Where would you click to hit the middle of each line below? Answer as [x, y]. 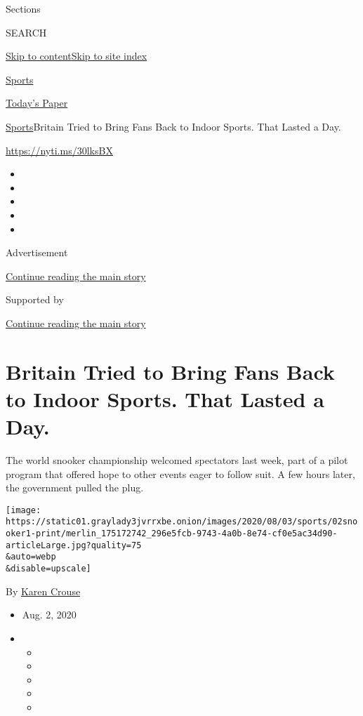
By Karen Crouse [43, 591]
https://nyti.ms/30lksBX [59, 150]
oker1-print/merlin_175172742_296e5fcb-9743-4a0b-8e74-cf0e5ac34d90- [172, 534]
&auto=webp [31, 557]
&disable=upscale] [48, 569]
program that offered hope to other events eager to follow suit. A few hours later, [180, 473]
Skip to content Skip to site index [77, 56]
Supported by [35, 299]
